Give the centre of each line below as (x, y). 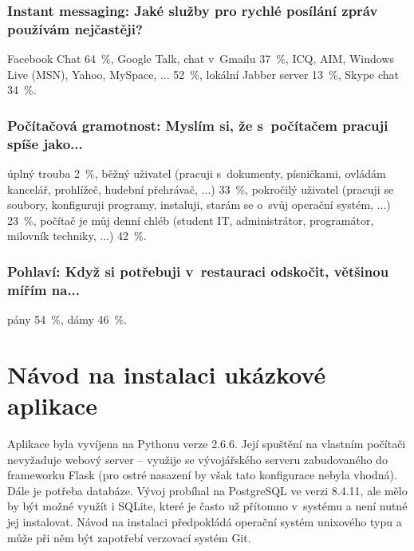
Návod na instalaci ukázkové (167, 374)
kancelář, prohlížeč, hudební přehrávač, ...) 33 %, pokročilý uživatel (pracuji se (201, 189)
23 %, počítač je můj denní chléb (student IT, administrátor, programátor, (191, 220)
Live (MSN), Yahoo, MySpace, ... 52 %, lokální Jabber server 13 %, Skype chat (203, 74)
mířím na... (44, 289)
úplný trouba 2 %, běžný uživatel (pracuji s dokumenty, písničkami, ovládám (197, 173)
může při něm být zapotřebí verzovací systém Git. (129, 537)
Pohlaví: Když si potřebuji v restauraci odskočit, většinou (198, 271)
